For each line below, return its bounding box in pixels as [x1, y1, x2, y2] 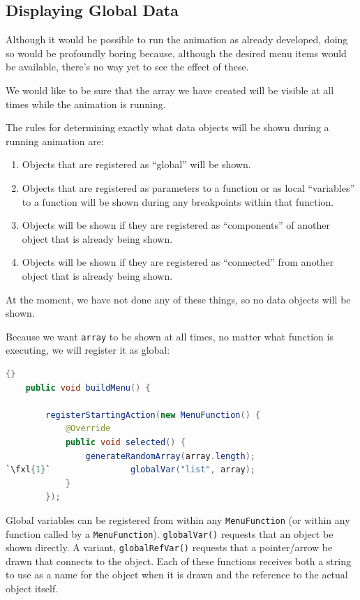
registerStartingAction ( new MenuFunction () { [45, 410, 261, 420]
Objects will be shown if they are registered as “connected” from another [22, 255, 334, 269]
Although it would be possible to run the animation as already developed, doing [6, 32, 348, 47]
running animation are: [6, 133, 104, 148]
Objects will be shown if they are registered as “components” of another [22, 218, 330, 232]
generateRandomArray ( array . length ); [85, 451, 255, 461]
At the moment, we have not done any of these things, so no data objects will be [6, 292, 351, 306]
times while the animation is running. [6, 96, 166, 111]
